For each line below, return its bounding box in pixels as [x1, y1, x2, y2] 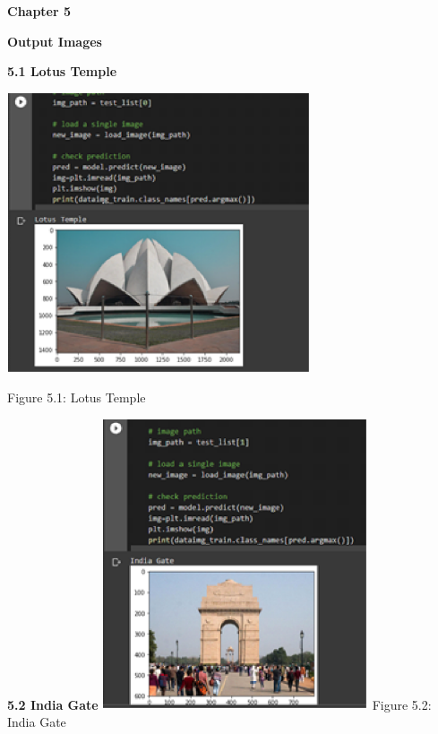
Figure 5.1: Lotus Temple [7, 388, 146, 407]
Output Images [7, 31, 102, 50]
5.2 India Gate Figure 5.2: [7, 695, 432, 713]
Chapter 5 [7, 2, 72, 20]
